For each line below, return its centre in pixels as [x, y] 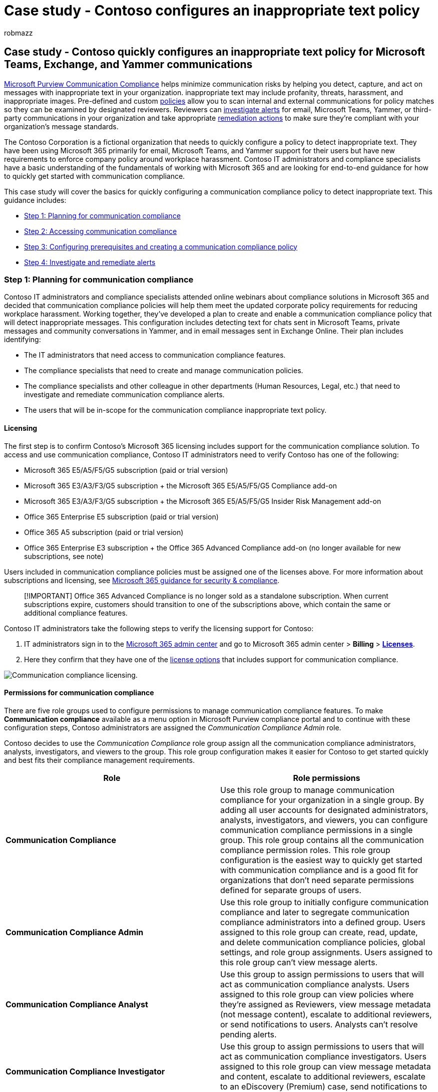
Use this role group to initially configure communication [325, 902]
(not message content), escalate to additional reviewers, [326, 1014]
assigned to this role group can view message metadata [326, 1066]
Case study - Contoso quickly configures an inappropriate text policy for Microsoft [214, 52]
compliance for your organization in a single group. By [322, 800]
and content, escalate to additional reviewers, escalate [323, 1076]
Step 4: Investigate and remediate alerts [90, 262]
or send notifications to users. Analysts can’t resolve [319, 1024]
